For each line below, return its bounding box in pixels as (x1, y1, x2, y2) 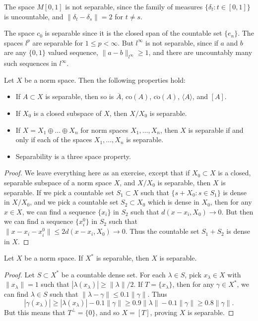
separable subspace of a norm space (4, 177, 112, 187)
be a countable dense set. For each (61, 269, 166, 279)
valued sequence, (48, 47, 98, 57)
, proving (150, 307, 178, 317)
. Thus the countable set (125, 226, 199, 236)
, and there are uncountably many (148, 47, 253, 57)
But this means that (4, 307, 65, 317)
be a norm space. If (24, 253, 83, 263)
